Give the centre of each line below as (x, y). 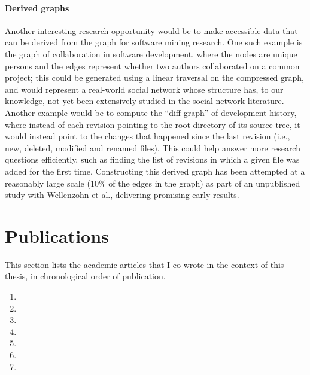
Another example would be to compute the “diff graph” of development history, (151, 112)
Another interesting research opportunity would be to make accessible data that (151, 30)
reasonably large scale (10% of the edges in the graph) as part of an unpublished (153, 183)
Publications (57, 235)
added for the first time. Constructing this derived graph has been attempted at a (155, 171)
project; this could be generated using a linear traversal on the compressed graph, (154, 77)
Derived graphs (37, 7)
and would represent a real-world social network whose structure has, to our (144, 89)
